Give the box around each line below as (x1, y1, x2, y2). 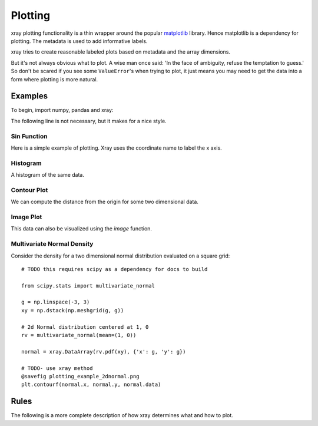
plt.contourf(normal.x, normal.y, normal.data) (21, 381, 161, 388)
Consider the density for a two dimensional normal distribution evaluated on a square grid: (11, 252, 230, 259)
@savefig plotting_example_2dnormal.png (21, 373, 140, 379)
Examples (11, 91, 48, 101)
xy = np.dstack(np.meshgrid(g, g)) (21, 307, 124, 313)
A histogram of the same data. (11, 171, 85, 179)
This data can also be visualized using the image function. (11, 225, 153, 232)
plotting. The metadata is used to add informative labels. (11, 37, 148, 44)
